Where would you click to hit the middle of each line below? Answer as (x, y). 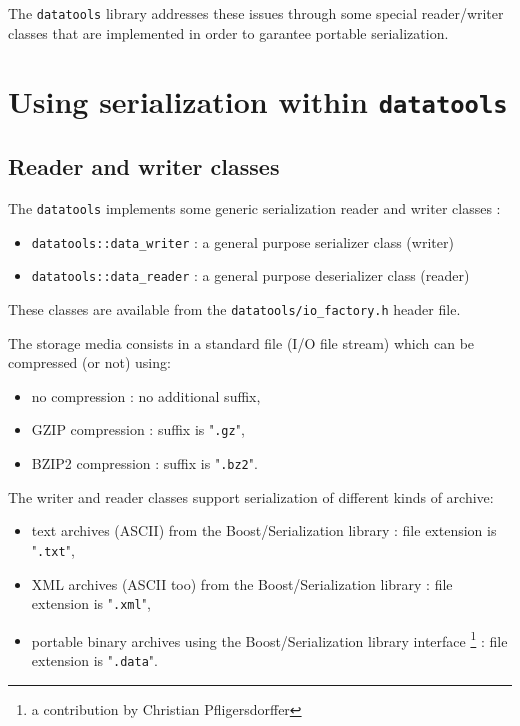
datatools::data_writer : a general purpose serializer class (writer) (242, 241)
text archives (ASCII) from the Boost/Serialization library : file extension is (264, 530)
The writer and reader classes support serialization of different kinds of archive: (251, 496)
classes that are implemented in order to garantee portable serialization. (228, 32)
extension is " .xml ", (91, 603)
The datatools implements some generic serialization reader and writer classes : (254, 207)
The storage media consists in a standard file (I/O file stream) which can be (241, 342)
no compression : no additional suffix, (146, 395)
